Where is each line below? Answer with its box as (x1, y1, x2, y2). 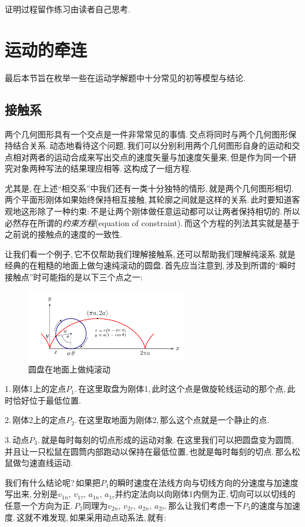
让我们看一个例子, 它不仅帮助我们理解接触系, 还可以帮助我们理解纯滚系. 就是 (5, 247, 296, 260)
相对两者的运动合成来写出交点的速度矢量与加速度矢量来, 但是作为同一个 (12, 150, 289, 163)
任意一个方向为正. (5, 499, 73, 511)
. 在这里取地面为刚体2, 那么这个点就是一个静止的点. (74, 414, 270, 426)
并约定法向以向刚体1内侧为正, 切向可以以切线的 (115, 488, 296, 500)
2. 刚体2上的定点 (5, 414, 66, 426)
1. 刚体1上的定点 (5, 382, 66, 395)
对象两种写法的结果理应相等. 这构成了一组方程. (12, 162, 192, 174)
